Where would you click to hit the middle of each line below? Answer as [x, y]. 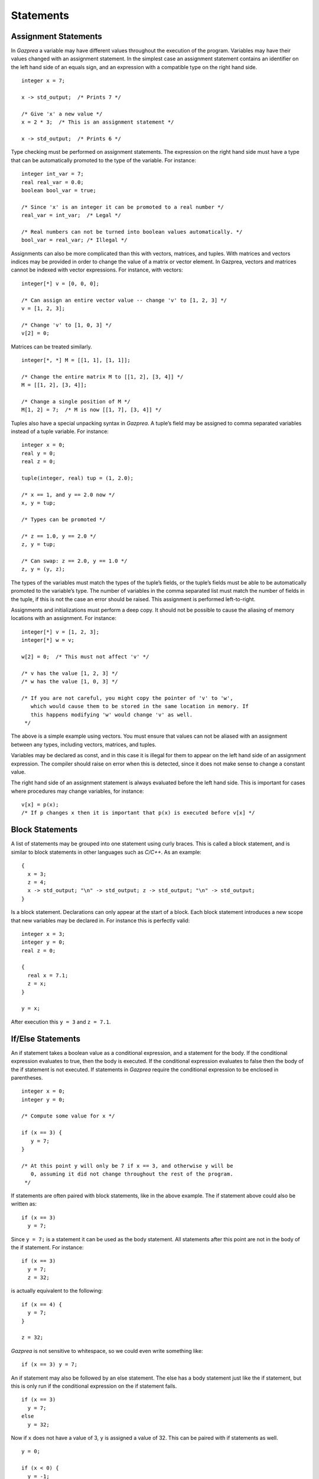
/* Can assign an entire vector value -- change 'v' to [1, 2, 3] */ [124, 300]
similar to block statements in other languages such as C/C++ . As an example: [106, 852]
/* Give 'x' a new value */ [62, 114]
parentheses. [27, 1077]
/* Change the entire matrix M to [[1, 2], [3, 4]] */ [102, 377]
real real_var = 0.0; [53, 182]
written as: [24, 1204]
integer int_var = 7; [53, 174]
